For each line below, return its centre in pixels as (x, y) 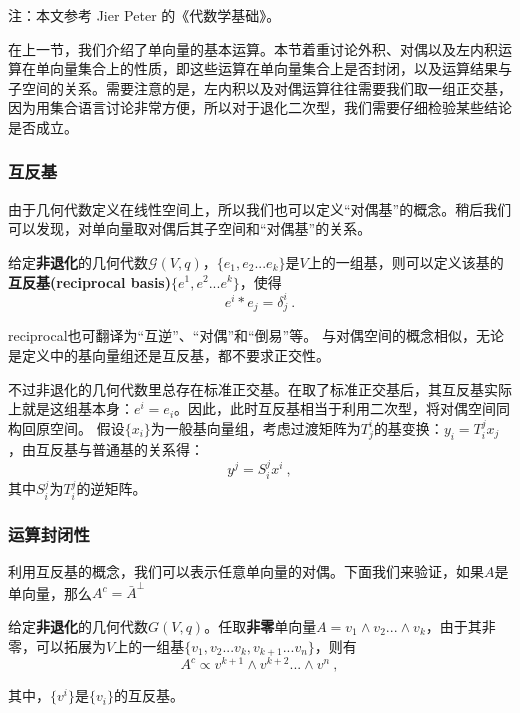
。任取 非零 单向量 (260, 625)
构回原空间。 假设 (66, 427)
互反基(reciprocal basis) (89, 281)
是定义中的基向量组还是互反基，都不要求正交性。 (169, 354)
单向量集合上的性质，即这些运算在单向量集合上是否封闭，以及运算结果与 (273, 68)
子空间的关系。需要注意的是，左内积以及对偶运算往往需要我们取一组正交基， (260, 87)
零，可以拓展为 (57, 645)
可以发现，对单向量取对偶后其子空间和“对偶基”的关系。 (190, 228)
